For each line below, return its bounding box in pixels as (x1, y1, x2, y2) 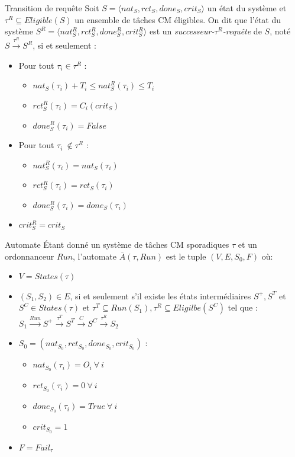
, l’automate (73, 250, 116, 262)
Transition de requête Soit (5, 2, 99, 14)
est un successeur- (149, 25, 215, 37)
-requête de (222, 25, 262, 37)
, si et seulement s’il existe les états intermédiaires (70, 289, 251, 302)
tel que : (228, 301, 258, 314)
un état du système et (207, 2, 287, 14)
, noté (270, 25, 291, 37)
